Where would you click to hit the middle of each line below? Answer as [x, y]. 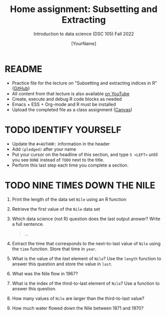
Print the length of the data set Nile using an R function [69, 199]
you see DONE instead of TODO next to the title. [58, 160]
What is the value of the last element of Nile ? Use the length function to [87, 258]
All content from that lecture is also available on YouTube [71, 93]
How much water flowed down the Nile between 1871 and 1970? [78, 308]
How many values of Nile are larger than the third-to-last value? [78, 298]
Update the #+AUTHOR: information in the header [61, 143]
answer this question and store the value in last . [62, 264]
